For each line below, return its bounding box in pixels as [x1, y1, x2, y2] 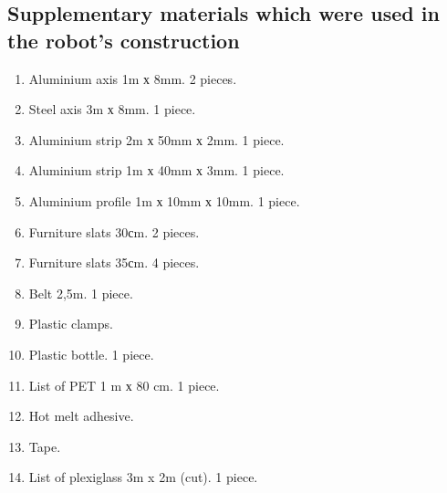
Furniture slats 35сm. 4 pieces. [28, 253, 200, 272]
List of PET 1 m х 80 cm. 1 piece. [28, 375, 220, 394]
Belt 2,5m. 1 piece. [28, 283, 133, 302]
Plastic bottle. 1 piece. [28, 344, 154, 363]
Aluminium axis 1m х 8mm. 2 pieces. [28, 68, 237, 88]
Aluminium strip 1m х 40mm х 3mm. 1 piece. [28, 161, 285, 180]
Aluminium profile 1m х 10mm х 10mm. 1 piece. [28, 191, 300, 210]
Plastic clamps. [28, 314, 113, 333]
